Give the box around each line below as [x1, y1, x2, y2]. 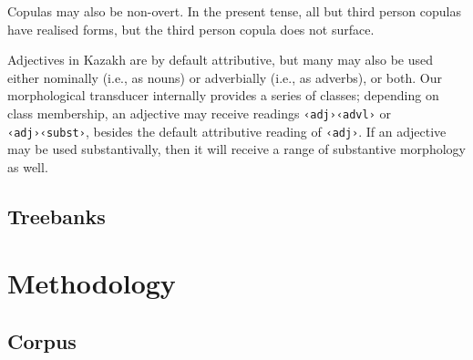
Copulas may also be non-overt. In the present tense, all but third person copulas [7, 2, 462, 20]
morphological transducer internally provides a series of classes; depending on [7, 86, 439, 105]
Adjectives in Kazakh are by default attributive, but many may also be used [7, 50, 433, 69]
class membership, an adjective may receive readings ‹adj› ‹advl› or [7, 103, 391, 122]
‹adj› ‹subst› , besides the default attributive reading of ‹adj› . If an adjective [7, 121, 447, 140]
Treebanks [7, 201, 106, 230]
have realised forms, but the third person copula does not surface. [7, 19, 375, 38]
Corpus [7, 327, 77, 355]
